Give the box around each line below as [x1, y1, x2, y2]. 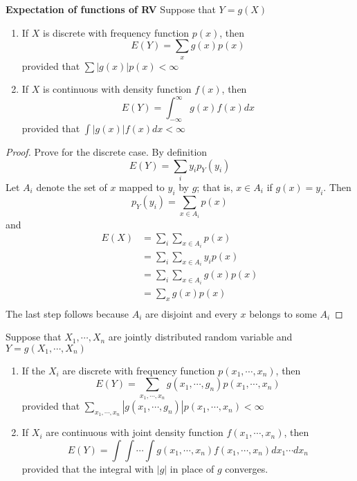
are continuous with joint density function [46, 425, 223, 439]
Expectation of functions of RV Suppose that [6, 2, 216, 16]
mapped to [119, 179, 165, 194]
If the [21, 363, 46, 377]
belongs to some [249, 306, 317, 320]
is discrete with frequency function [43, 25, 190, 39]
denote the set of [36, 179, 107, 194]
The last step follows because [6, 306, 129, 320]
